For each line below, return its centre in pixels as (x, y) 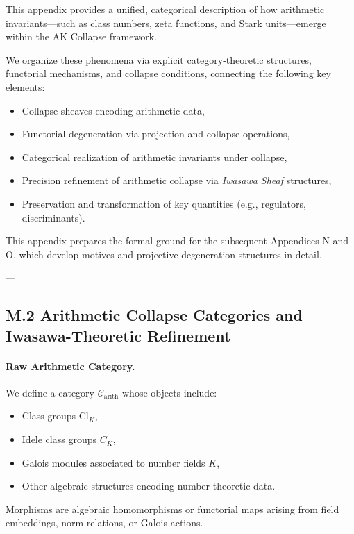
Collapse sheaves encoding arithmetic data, (113, 110)
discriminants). (53, 217)
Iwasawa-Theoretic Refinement (118, 335)
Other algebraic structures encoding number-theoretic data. (149, 486)
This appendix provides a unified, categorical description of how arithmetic (165, 9)
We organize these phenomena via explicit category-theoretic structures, (159, 59)
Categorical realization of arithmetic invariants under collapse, (154, 157)
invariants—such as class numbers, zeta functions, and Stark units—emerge (166, 23)
